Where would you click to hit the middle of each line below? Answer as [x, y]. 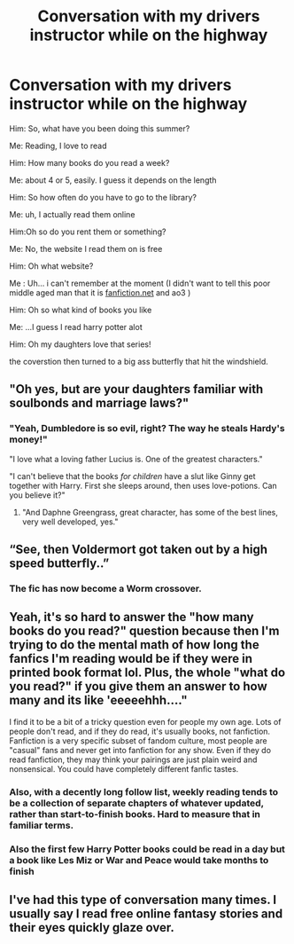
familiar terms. [41, 825]
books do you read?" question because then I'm [144, 631]
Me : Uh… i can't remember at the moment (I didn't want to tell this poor [140, 283]
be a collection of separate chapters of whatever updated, [136, 803]
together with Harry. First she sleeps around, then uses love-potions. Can [143, 485]
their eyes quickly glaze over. [92, 928]
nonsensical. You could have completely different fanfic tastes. [124, 768]
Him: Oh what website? [51, 266]
